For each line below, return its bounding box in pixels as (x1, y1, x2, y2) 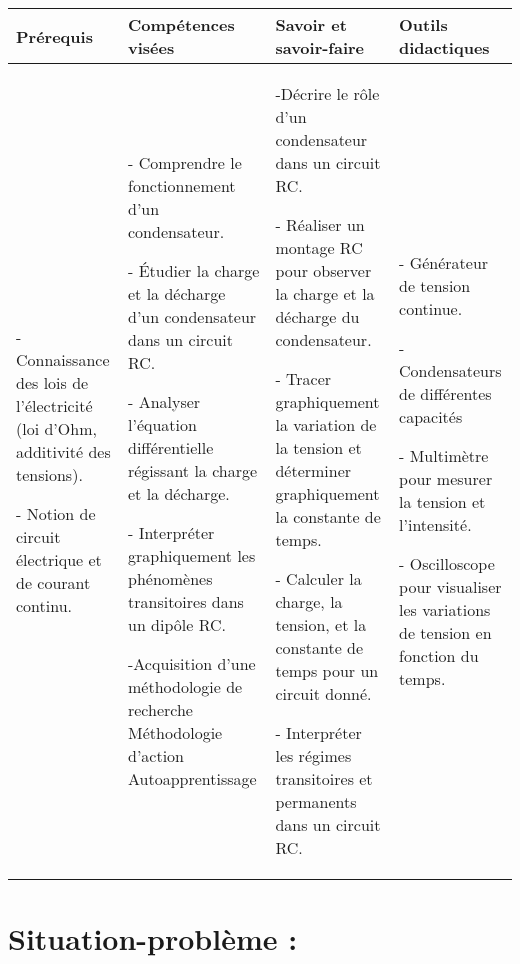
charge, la (275, 590, 343, 613)
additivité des (16, 439, 111, 463)
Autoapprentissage (127, 767, 257, 790)
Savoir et (275, 13, 347, 36)
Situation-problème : (8, 918, 298, 959)
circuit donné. (275, 682, 372, 705)
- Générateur (399, 251, 489, 274)
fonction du (399, 644, 479, 667)
